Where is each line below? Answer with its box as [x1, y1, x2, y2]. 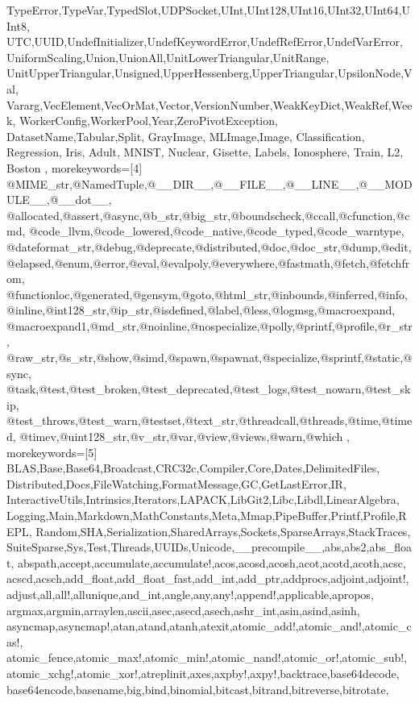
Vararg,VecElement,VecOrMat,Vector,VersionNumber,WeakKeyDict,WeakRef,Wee [6, 96, 413, 113]
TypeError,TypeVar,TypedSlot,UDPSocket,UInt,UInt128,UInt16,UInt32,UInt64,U [6, 2, 410, 18]
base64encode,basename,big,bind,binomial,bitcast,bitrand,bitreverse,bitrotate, [6, 680, 389, 697]
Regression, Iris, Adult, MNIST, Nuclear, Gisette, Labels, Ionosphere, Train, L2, [6, 144, 404, 160]
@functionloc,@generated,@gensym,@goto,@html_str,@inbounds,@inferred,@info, [6, 285, 408, 302]
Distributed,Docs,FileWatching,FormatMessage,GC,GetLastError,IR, [6, 475, 346, 492]
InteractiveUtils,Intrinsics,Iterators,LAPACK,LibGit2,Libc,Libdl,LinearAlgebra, [6, 491, 400, 508]
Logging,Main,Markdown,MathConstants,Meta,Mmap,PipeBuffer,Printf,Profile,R [6, 507, 407, 523]
